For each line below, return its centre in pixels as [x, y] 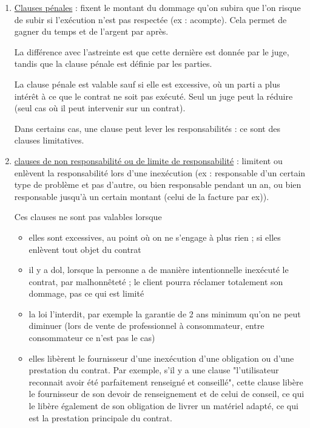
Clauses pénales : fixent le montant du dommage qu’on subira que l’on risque [157, 7]
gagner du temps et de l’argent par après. [91, 31]
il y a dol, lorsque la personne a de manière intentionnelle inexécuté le [159, 270]
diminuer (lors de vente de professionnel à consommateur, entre [147, 326]
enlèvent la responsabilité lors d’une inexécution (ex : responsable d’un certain [160, 172]
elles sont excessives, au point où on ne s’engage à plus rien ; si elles [155, 237]
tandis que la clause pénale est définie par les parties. [113, 64]
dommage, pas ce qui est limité [86, 293]
